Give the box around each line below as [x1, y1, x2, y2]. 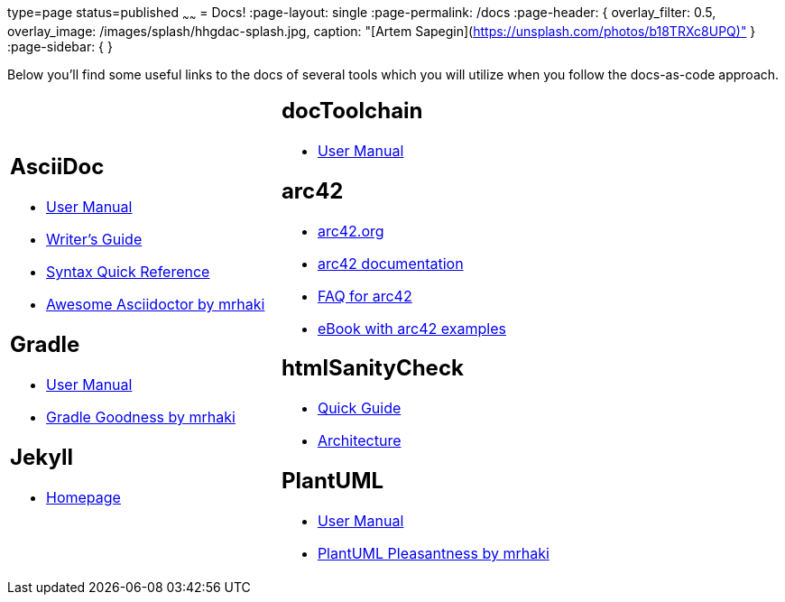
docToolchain [281, 97, 423, 124]
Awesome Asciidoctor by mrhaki [46, 295, 265, 314]
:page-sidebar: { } [7, 38, 113, 54]
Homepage [46, 487, 121, 506]
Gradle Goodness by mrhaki [46, 407, 235, 426]
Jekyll [10, 443, 73, 470]
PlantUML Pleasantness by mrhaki [317, 544, 549, 563]
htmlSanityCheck [281, 355, 464, 382]
